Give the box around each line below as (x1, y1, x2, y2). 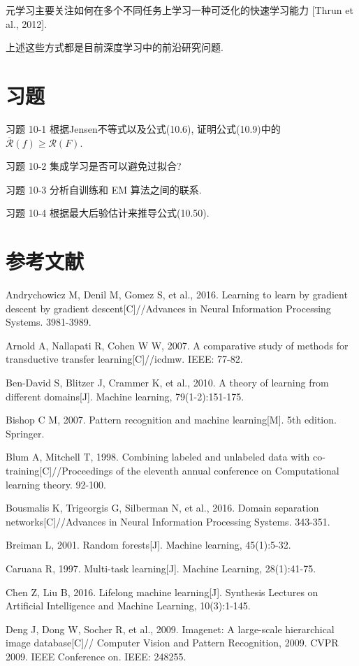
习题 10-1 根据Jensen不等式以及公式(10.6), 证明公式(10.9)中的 (6, 121, 281, 136)
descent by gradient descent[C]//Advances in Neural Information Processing (6, 301, 331, 315)
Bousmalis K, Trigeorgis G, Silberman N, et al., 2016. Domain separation (6, 500, 319, 515)
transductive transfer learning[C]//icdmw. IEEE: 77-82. (6, 352, 243, 366)
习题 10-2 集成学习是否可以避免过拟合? (6, 159, 182, 173)
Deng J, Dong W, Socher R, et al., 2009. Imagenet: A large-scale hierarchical (6, 621, 335, 636)
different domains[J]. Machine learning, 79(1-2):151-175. (6, 389, 244, 403)
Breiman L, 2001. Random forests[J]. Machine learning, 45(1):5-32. (6, 537, 291, 552)
